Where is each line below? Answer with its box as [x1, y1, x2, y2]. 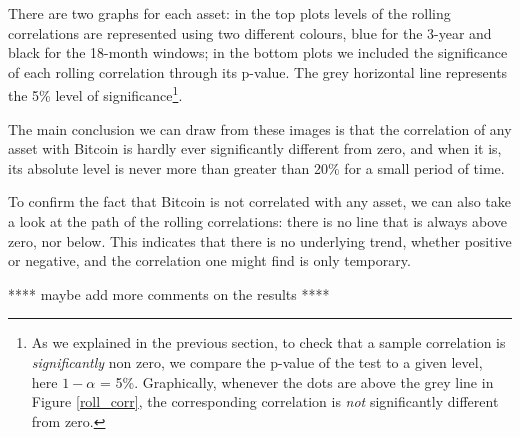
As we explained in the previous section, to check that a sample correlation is [31, 332, 506, 353]
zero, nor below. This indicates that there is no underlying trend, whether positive [8, 230, 512, 251]
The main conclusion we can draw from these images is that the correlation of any [8, 118, 512, 139]
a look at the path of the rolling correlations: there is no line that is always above [8, 211, 508, 231]
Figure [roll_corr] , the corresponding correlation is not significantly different [31, 391, 499, 412]
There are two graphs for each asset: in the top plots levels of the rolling [8, 3, 451, 23]
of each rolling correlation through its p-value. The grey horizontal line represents [8, 61, 508, 82]
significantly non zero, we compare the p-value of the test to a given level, [31, 351, 483, 372]
